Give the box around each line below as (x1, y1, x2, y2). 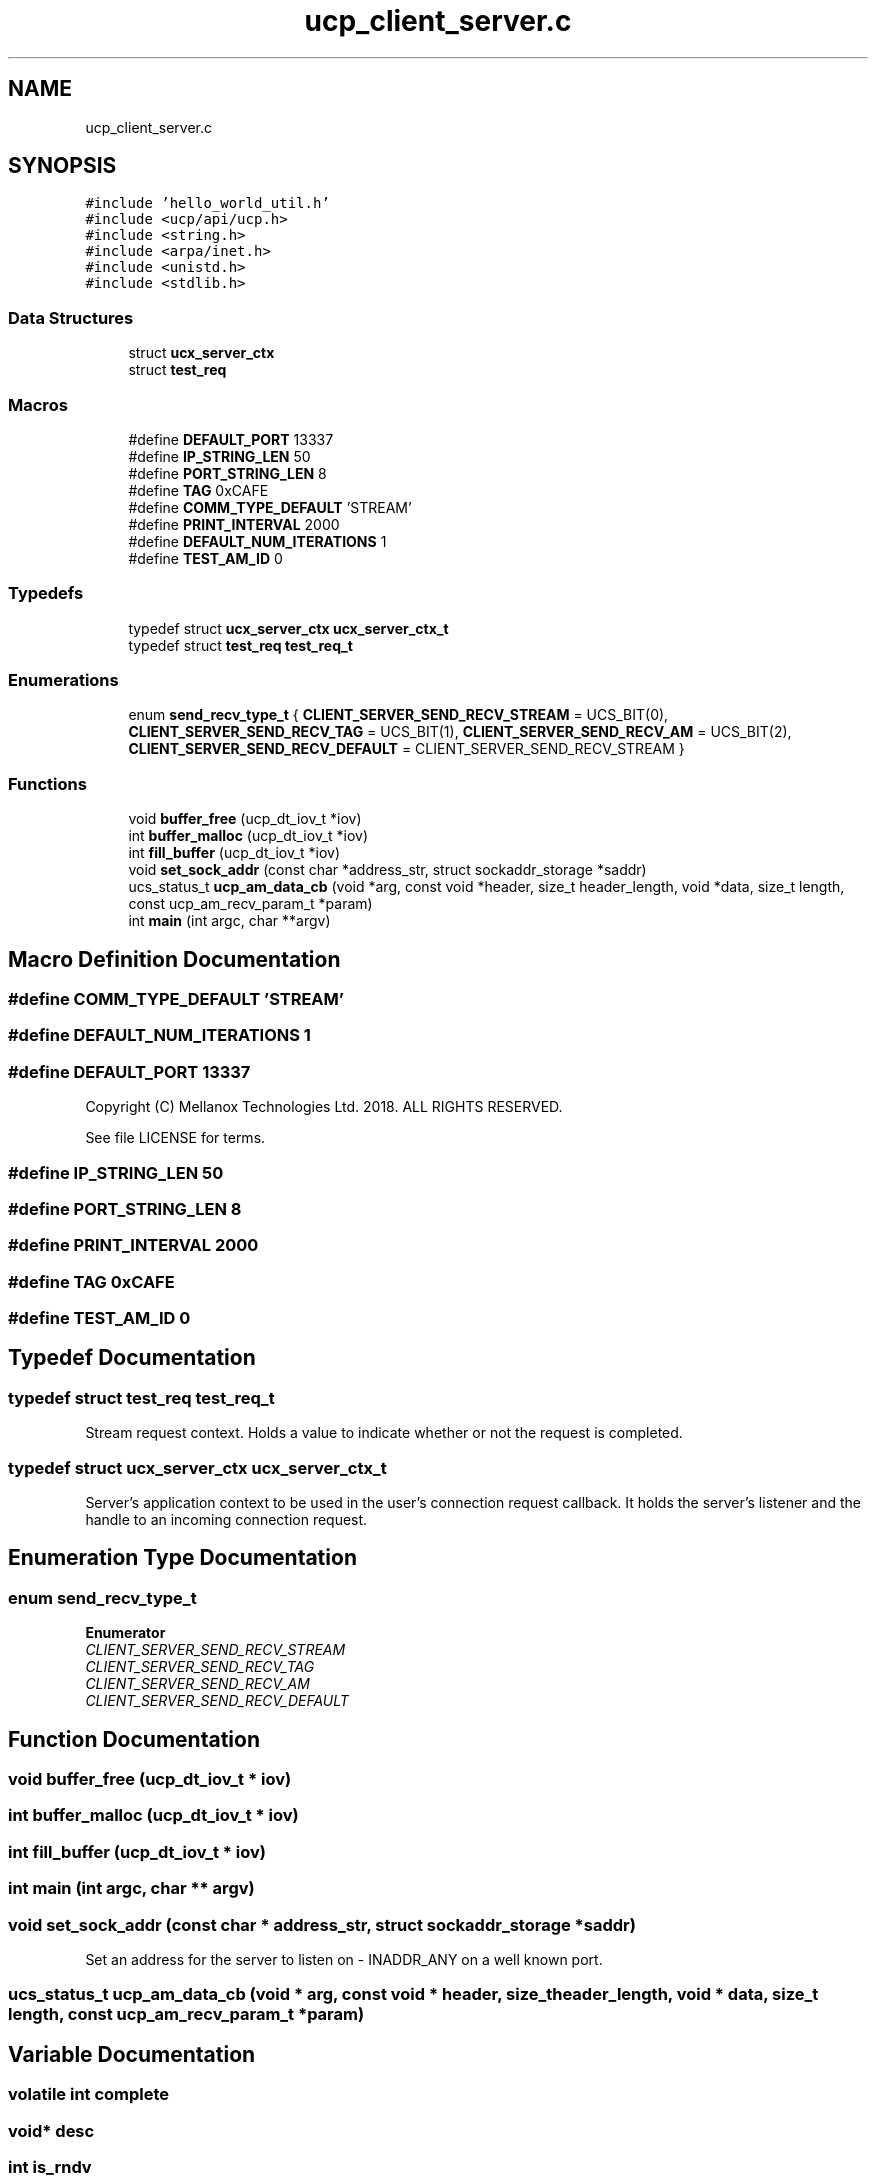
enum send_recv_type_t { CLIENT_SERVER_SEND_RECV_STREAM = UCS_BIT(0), (128, 706, 669, 724)
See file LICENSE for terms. (85, 1129, 266, 1147)
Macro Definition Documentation (8, 946, 341, 972)
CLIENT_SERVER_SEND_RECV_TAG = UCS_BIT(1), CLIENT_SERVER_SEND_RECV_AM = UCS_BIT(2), (128, 723, 792, 741)
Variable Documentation (8, 2041, 256, 2067)
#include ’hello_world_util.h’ (85, 195, 330, 212)
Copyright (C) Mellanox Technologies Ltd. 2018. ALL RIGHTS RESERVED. (85, 1098, 563, 1116)
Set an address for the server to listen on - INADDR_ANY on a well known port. (85, 1950, 603, 1968)
